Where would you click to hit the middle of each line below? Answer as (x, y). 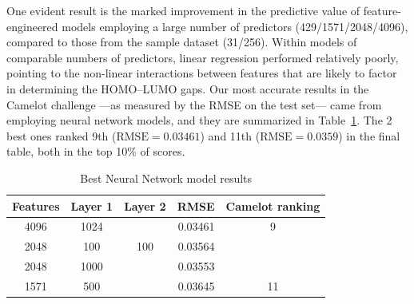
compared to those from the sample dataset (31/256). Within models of (182, 42)
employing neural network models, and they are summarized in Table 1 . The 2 (199, 120)
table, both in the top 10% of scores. (96, 151)
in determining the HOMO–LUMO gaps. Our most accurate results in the (188, 88)
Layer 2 (145, 205)
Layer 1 (92, 205)
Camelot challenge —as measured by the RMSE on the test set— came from (194, 104)
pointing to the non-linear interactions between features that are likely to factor (202, 73)
